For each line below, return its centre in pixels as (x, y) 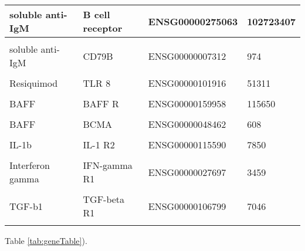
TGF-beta (104, 199)
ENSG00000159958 (187, 104)
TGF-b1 (26, 206)
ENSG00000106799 (187, 206)
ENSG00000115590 (187, 145)
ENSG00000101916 (187, 83)
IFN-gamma (108, 165)
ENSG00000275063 (193, 21)
